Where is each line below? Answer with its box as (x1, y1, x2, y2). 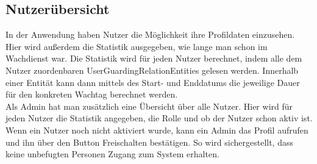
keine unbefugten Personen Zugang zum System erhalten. (5, 148, 219, 160)
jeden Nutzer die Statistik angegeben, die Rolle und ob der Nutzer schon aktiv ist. (5, 112, 313, 124)
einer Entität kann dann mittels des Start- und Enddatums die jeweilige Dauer (5, 76, 300, 88)
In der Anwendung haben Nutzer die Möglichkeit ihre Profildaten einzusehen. (5, 28, 295, 41)
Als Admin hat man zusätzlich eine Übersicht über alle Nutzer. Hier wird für (5, 99, 293, 112)
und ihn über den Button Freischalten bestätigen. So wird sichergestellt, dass (5, 135, 293, 148)
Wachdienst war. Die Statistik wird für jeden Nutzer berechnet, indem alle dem (5, 52, 302, 65)
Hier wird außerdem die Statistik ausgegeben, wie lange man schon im (5, 40, 268, 52)
